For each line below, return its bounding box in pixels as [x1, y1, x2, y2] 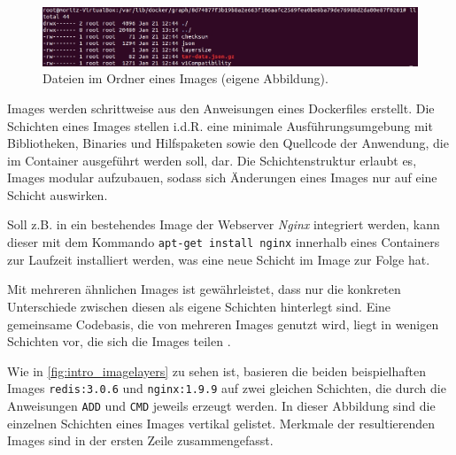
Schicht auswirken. [7, 185, 108, 204]
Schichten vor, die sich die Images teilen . [7, 332, 231, 351]
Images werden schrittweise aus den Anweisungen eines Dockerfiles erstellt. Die [7, 98, 435, 117]
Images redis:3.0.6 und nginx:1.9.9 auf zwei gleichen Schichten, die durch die [7, 379, 446, 397]
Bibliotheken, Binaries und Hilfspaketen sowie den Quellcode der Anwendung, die [7, 134, 449, 152]
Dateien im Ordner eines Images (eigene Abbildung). [43, 69, 328, 88]
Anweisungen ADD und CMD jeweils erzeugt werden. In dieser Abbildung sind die [7, 396, 436, 414]
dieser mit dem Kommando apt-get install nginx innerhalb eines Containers [7, 233, 440, 251]
